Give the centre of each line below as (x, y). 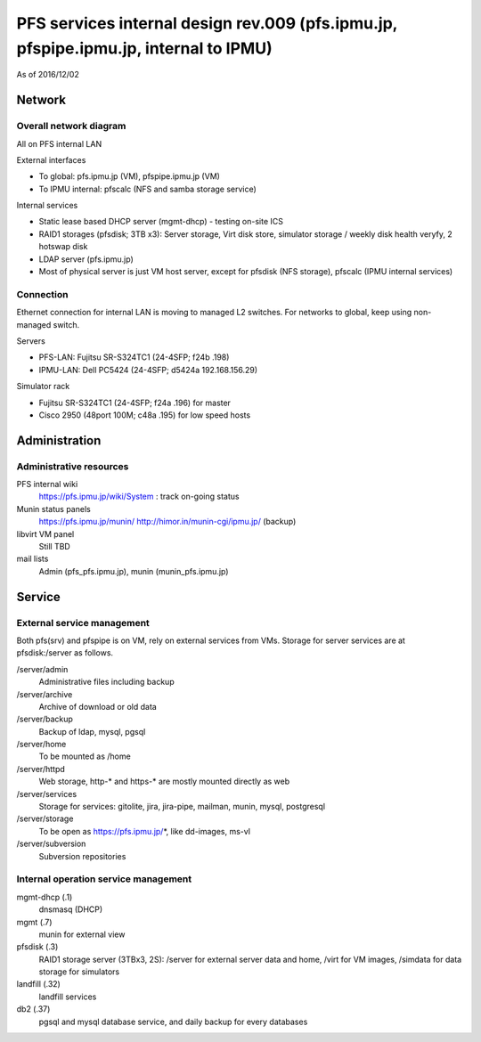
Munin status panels (53, 509)
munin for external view (82, 934)
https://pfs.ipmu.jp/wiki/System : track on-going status (139, 497)
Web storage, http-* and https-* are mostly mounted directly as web (164, 781)
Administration (59, 440)
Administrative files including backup (106, 682)
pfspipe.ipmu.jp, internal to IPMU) (144, 48)
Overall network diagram (71, 126)
